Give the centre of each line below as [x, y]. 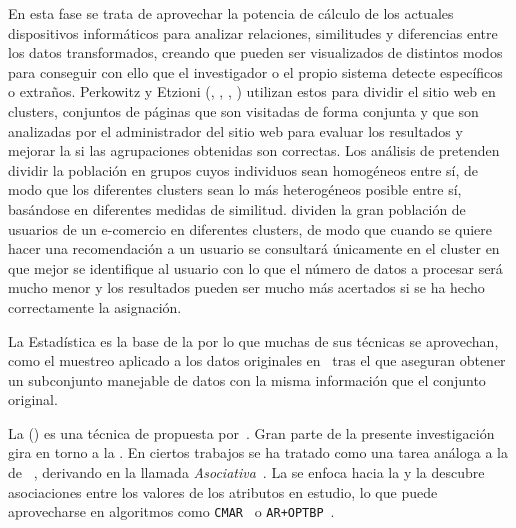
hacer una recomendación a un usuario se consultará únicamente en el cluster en [254, 248]
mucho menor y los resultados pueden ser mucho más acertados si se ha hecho [246, 287]
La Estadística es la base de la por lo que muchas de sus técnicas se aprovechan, [253, 340]
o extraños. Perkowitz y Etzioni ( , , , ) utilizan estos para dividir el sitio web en [252, 91]
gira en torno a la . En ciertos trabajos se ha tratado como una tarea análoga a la [258, 452]
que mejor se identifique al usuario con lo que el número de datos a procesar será [255, 267]
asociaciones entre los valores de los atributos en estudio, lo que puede [223, 491]
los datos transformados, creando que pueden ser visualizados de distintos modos [255, 52]
